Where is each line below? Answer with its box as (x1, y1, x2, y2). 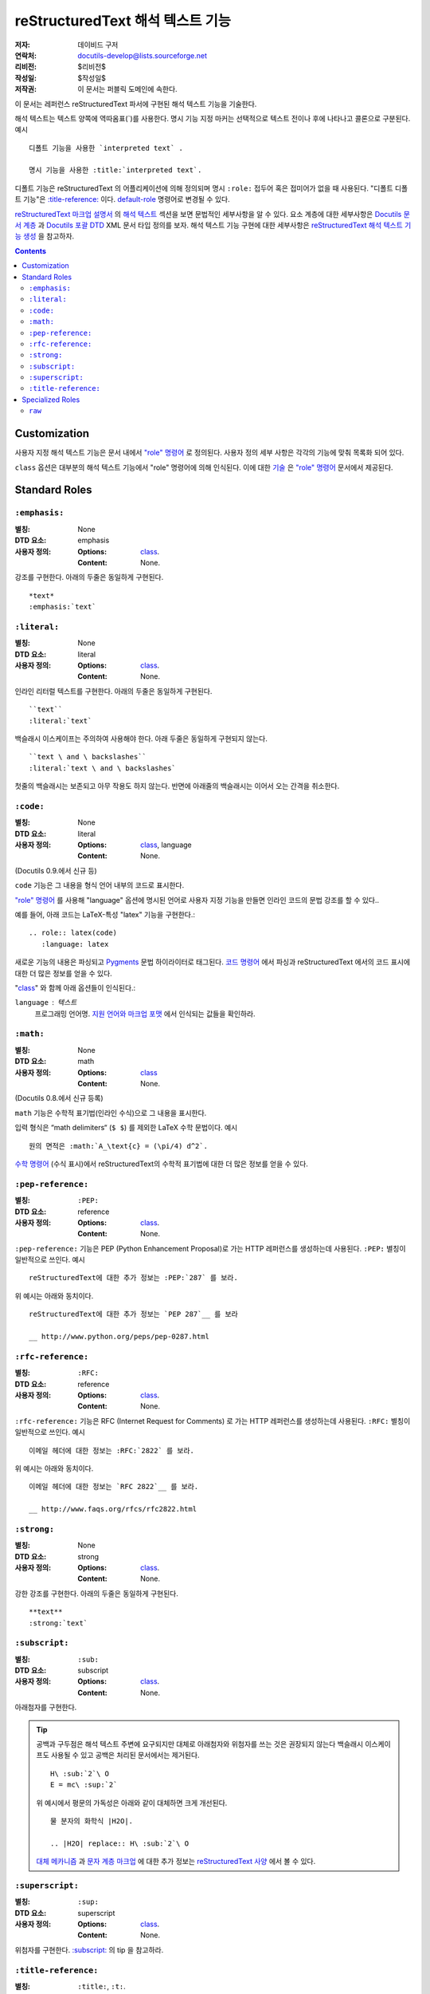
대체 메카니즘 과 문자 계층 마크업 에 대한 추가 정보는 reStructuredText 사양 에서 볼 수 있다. (36, 1857, 316, 1866)
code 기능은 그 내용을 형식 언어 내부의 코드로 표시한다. (14, 881, 185, 890)
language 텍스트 (14, 998, 77, 1007)
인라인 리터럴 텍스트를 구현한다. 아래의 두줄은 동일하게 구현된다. (14, 686, 213, 696)
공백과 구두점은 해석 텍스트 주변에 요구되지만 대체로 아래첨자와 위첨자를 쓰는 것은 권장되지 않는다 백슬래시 (36, 1740, 364, 1749)
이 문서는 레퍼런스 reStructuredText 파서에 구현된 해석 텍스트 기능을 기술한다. (14, 99, 257, 108)
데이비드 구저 (77, 40, 119, 49)
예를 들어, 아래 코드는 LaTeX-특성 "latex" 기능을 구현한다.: (14, 909, 195, 919)
